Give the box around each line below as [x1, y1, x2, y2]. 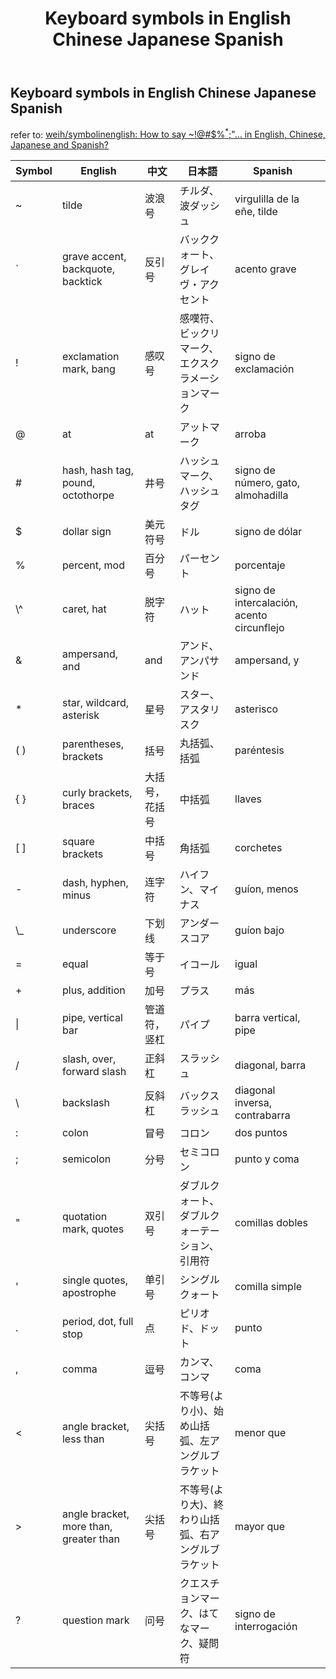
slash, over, [61, 1052, 117, 1066]
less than [61, 1432, 105, 1446]
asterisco [234, 702, 279, 716]
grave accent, [61, 250, 127, 264]
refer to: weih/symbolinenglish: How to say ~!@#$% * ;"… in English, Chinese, [10, 127, 326, 141]
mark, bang [61, 362, 116, 376]
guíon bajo [234, 923, 285, 937]
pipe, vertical [61, 1011, 123, 1025]
